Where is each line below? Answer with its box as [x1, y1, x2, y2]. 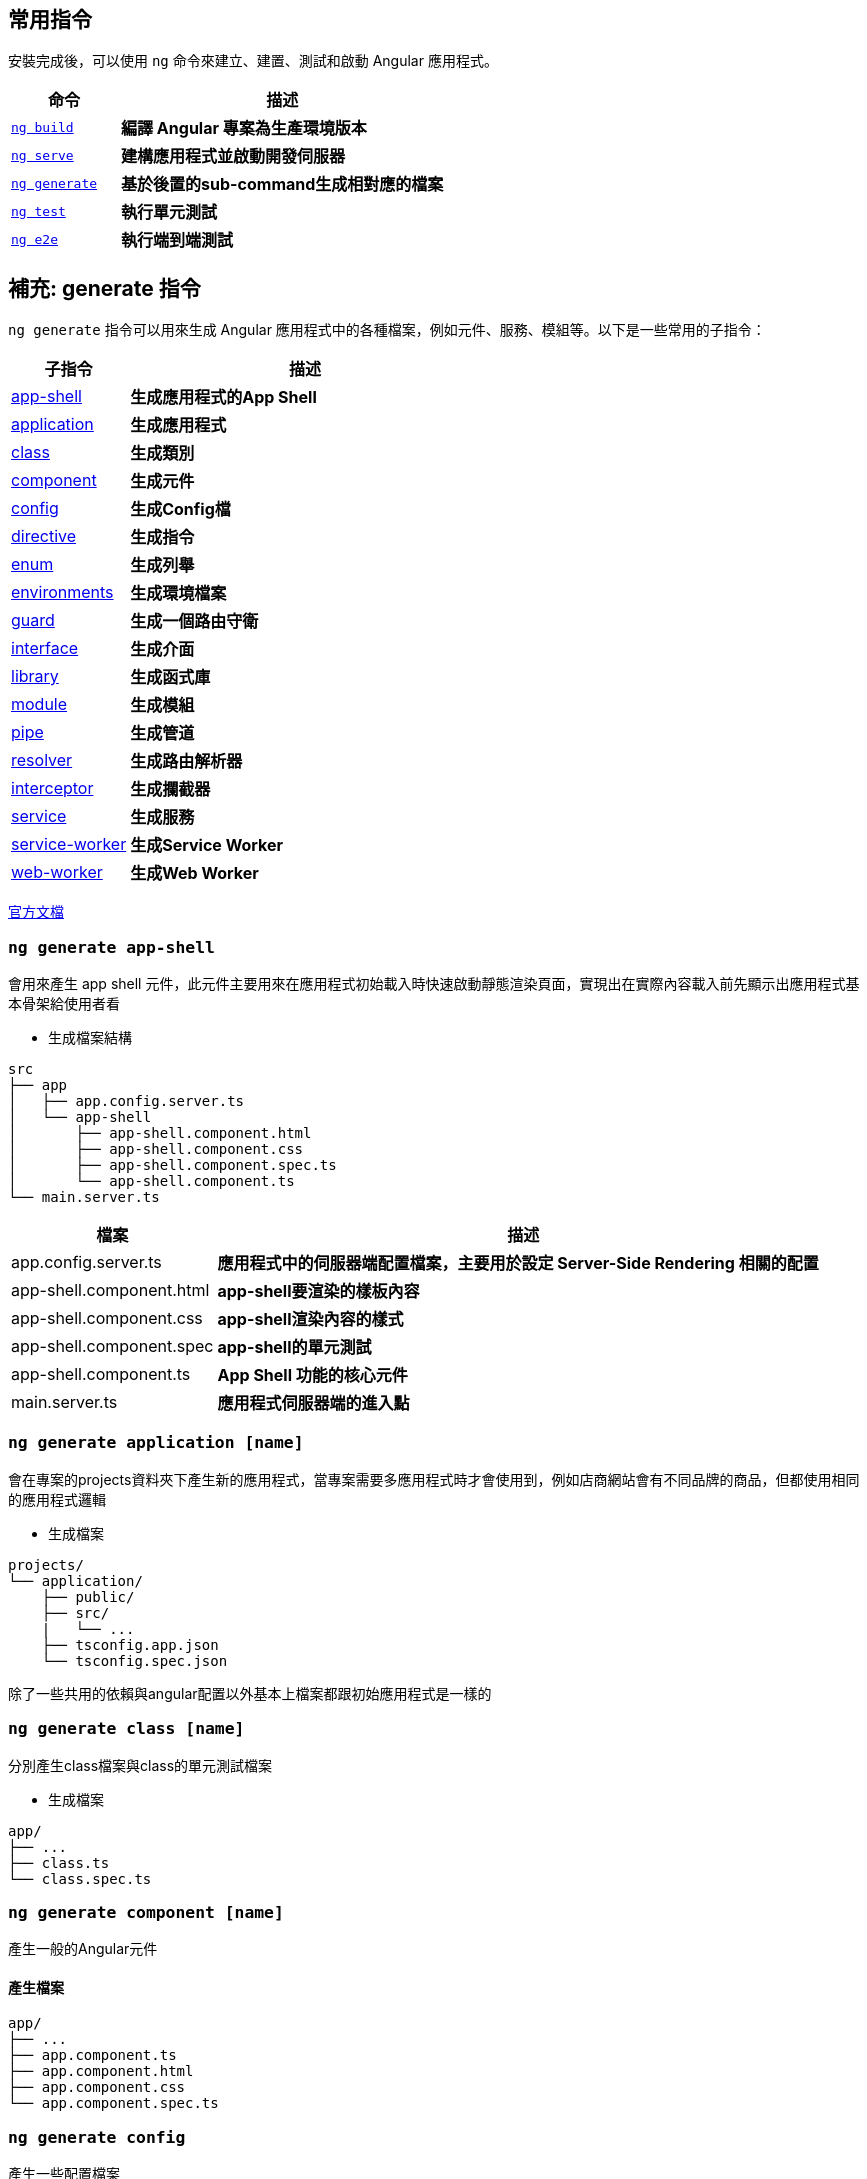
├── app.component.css [8, 2079, 186, 2096]
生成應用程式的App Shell [130, 387, 317, 408]
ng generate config [8, 2127, 186, 2147]
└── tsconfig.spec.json [41, 1652, 228, 1669]
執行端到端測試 [121, 230, 234, 251]
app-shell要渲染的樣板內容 [217, 1281, 420, 1302]
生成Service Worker [130, 835, 283, 856]
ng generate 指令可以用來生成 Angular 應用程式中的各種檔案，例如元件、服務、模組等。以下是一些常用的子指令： [8, 321, 766, 339]
